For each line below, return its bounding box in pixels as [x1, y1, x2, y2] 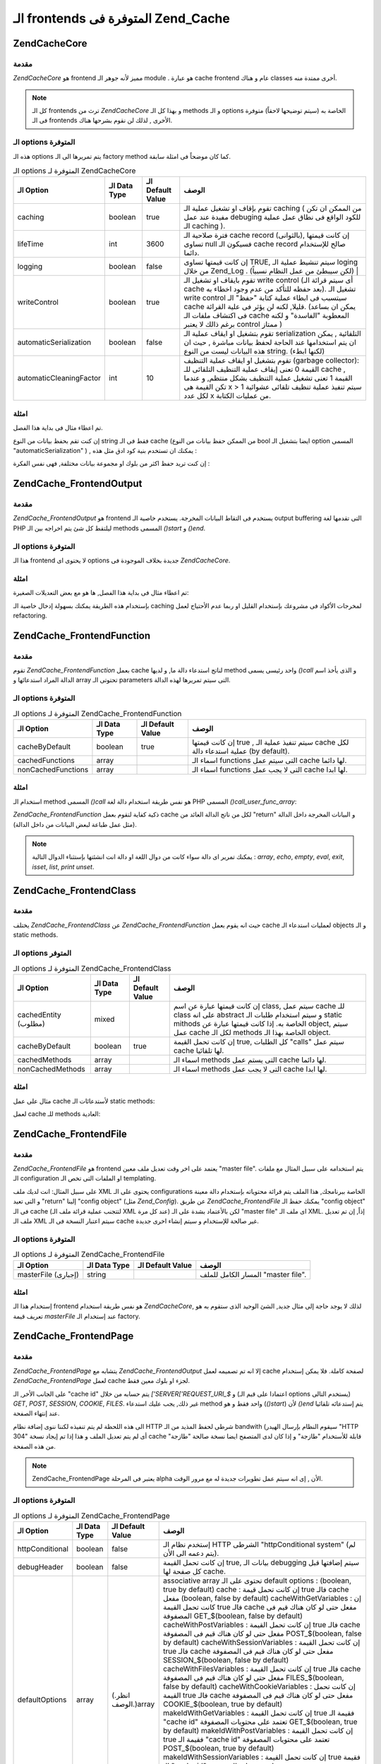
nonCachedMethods [17, 1064, 85, 1074]
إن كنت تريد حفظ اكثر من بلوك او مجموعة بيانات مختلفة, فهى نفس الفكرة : [13, 459, 210, 468]
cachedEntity [17, 1010, 61, 1020]
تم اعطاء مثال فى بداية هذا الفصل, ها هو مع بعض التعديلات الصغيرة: [13, 588, 190, 597]
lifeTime [17, 239, 44, 249]
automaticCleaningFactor [17, 373, 102, 383]
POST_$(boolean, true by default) [163, 1743, 274, 1753]
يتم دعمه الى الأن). [163, 1548, 219, 1558]
